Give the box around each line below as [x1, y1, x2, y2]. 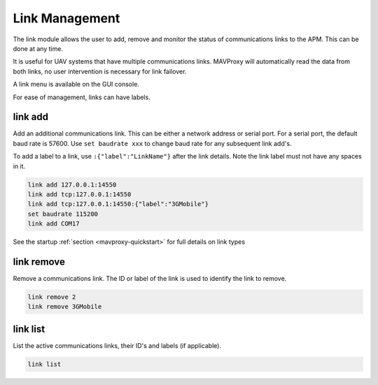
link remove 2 [27, 293, 76, 300]
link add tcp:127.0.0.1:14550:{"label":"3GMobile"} [27, 200, 209, 208]
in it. [13, 161, 26, 170]
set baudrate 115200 [27, 210, 98, 218]
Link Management [13, 10, 120, 26]
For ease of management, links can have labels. [13, 93, 150, 101]
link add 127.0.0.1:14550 [27, 180, 117, 189]
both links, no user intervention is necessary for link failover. [13, 67, 187, 75]
